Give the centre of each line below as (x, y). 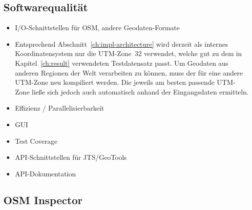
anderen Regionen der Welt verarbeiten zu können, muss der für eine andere (129, 72)
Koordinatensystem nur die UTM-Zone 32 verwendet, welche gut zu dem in (128, 53)
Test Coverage (36, 141)
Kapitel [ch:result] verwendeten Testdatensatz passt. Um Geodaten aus (122, 63)
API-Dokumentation (45, 173)
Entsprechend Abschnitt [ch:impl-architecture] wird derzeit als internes (121, 44)
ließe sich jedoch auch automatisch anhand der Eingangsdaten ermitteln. (140, 91)
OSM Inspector (43, 200)
